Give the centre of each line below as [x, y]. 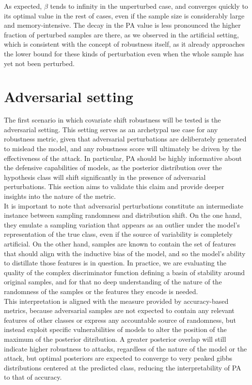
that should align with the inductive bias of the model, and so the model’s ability [125, 253]
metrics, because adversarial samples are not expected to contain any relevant [119, 310]
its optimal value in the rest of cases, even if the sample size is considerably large [124, 15]
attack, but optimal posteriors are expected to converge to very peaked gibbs [118, 358]
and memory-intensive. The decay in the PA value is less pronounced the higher [122, 25]
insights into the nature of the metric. [60, 196]
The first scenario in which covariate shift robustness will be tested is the [112, 120]
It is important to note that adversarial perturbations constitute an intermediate [124, 205]
